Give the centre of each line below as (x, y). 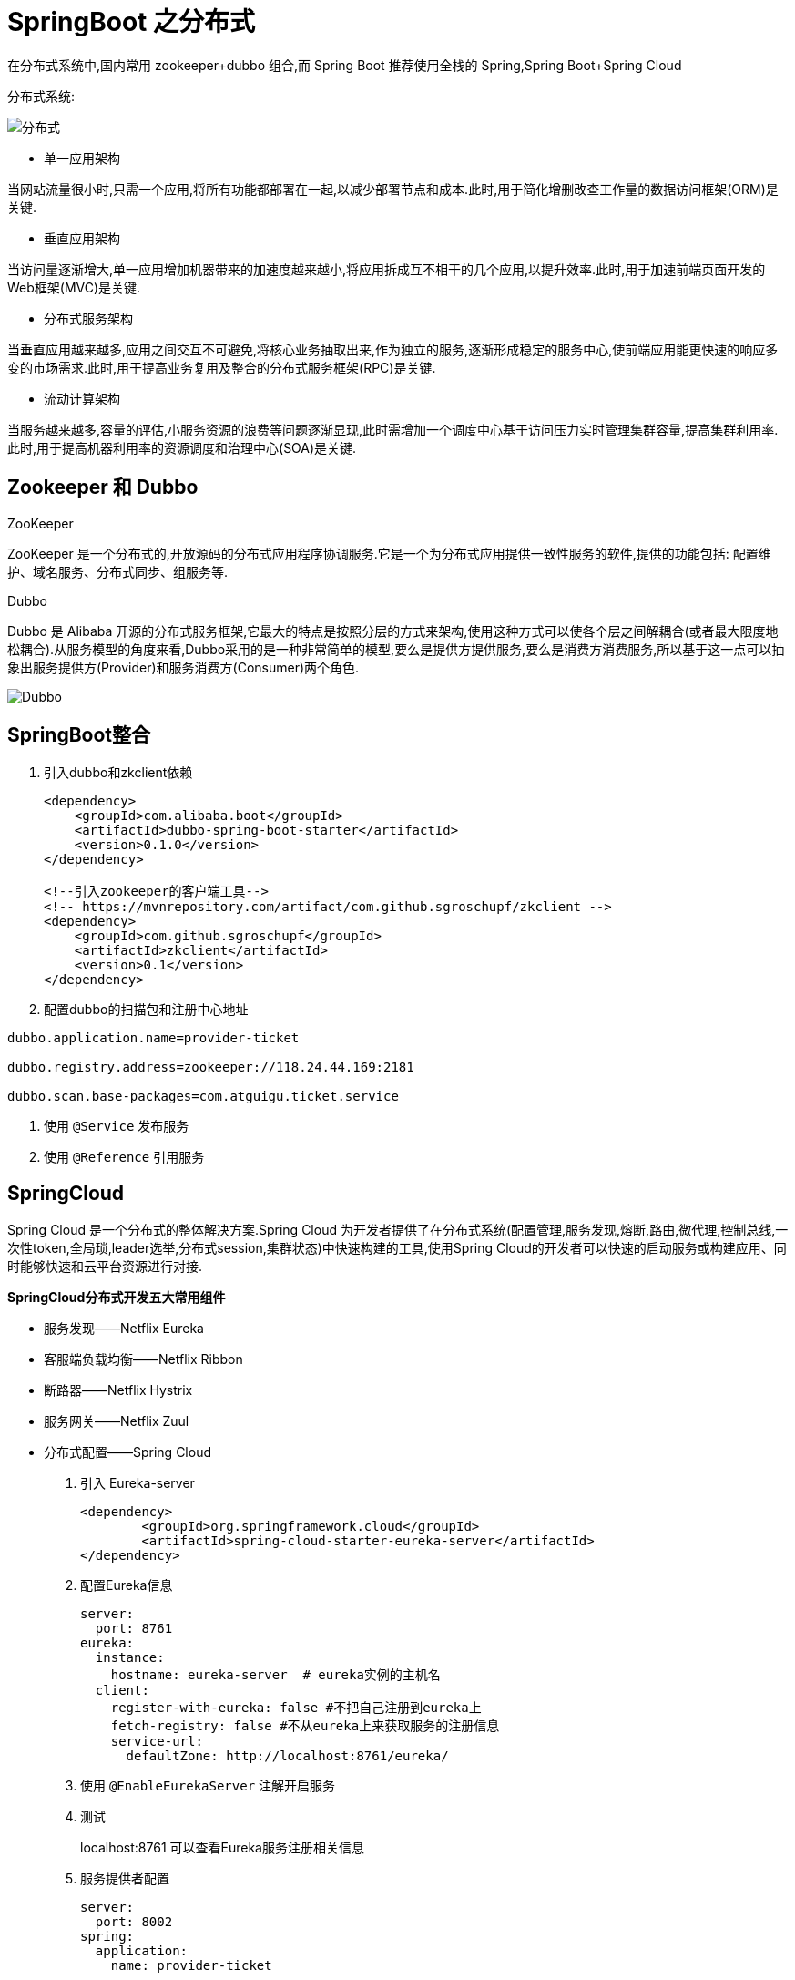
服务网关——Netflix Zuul (117, 1421)
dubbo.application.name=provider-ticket (153, 1038)
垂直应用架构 (82, 238)
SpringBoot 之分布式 (131, 22)
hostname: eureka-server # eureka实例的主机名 (275, 1675)
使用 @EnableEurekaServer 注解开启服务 (208, 1786)
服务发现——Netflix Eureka (124, 1329)
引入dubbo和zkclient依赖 (118, 773)
